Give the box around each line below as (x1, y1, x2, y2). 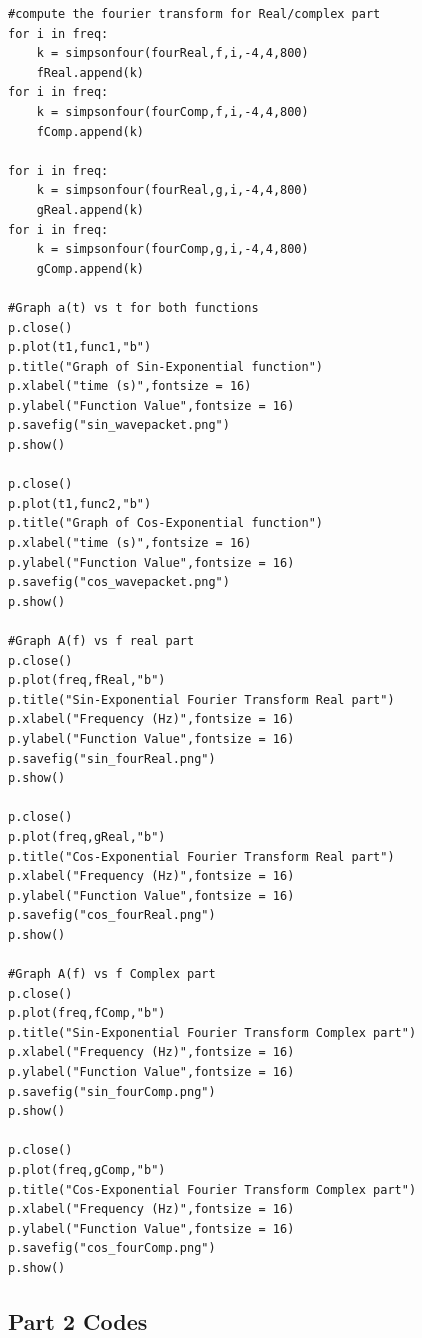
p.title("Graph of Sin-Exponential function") (8, 359, 323, 374)
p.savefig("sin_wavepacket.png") (8, 418, 230, 433)
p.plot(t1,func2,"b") (8, 496, 152, 511)
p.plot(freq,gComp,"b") (8, 1163, 166, 1178)
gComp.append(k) (36, 261, 145, 276)
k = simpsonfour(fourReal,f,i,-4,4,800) (36, 46, 309, 61)
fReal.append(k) (36, 65, 145, 80)
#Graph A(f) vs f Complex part (8, 967, 216, 982)
